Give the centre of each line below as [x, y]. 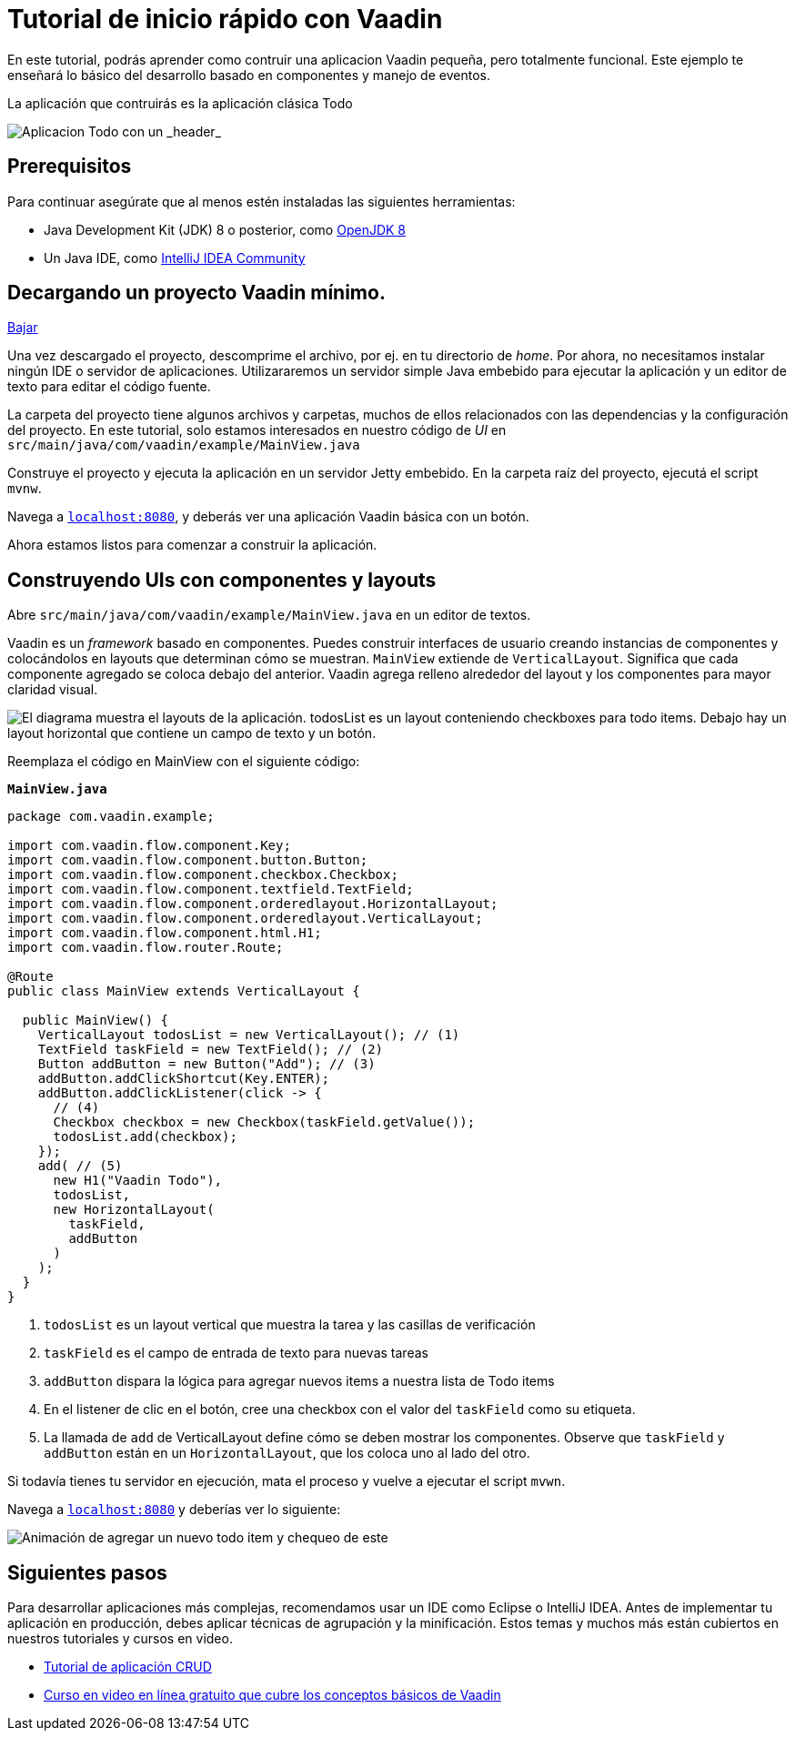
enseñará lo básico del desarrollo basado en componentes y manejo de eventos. [249, 75]
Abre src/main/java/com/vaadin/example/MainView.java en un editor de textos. [269, 615]
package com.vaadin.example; [111, 817]
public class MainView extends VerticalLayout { [184, 991]
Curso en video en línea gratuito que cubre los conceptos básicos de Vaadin [272, 1695]
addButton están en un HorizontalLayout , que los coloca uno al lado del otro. [287, 1453]
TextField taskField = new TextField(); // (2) [211, 1050]
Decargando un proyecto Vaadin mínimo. [196, 293]
